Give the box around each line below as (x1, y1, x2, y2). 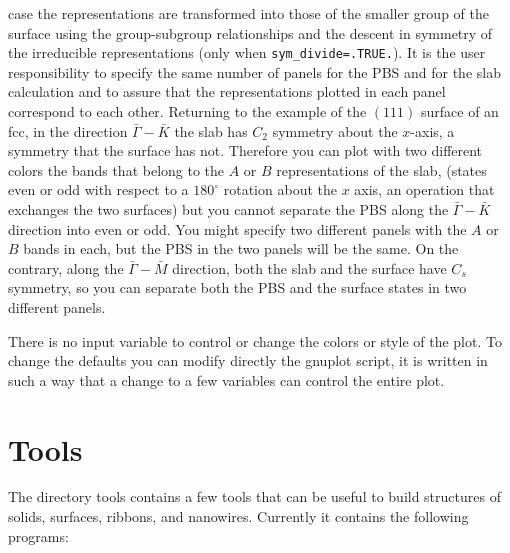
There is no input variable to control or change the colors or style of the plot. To (8, 330, 502, 351)
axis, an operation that (354, 179, 495, 200)
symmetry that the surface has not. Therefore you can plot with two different (8, 140, 483, 161)
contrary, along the (8, 257, 124, 278)
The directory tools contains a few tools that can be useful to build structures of (8, 486, 501, 507)
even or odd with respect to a (8, 179, 189, 200)
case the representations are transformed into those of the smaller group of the (8, 3, 489, 23)
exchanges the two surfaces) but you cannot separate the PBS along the (8, 199, 449, 219)
